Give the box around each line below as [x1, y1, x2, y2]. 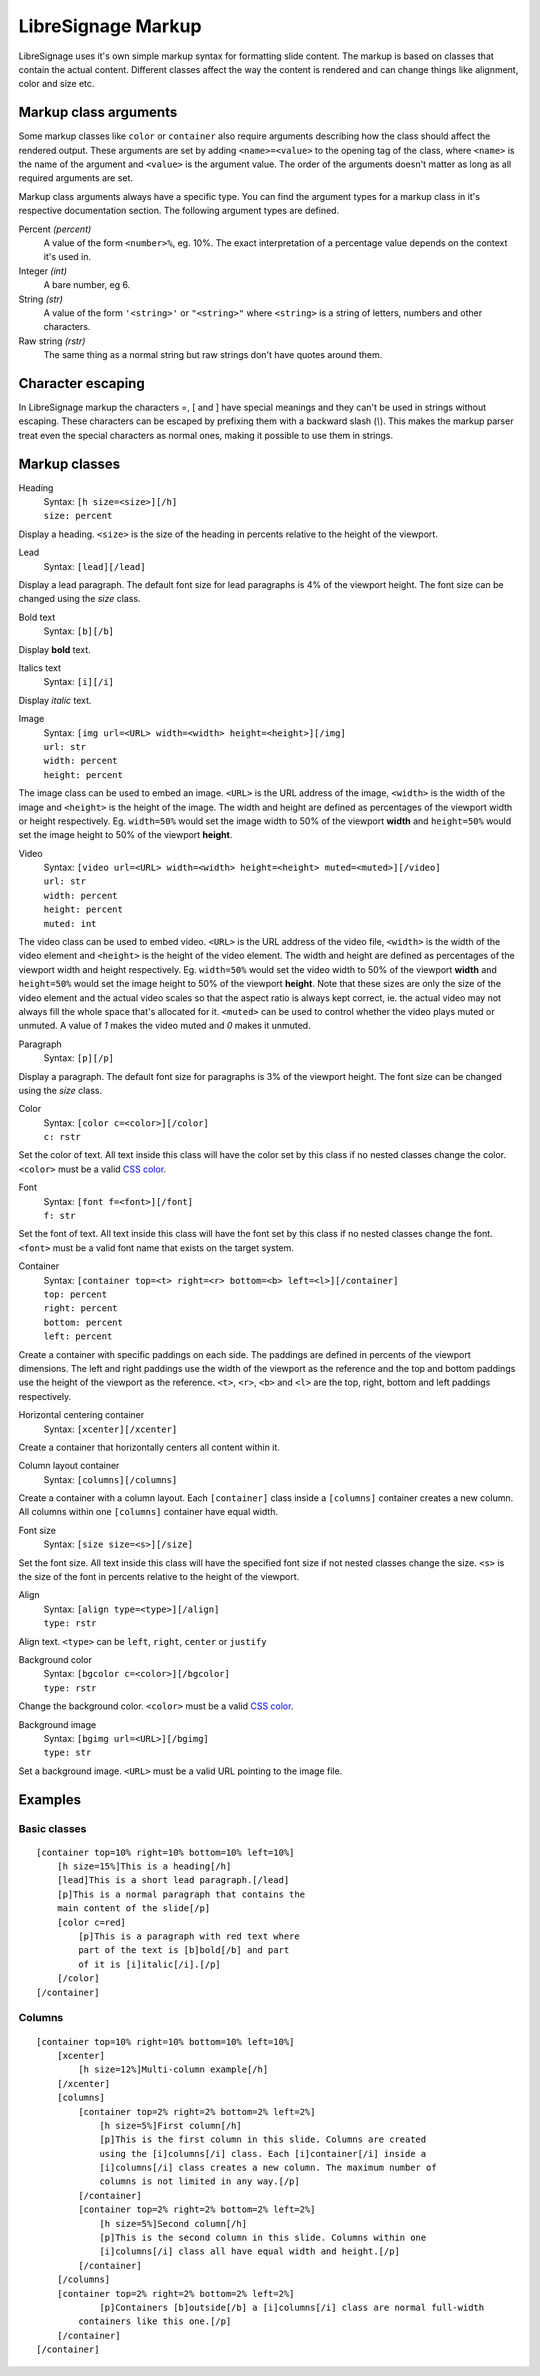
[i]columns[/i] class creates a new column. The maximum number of [99, 2162, 437, 2174]
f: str [43, 1210, 76, 1222]
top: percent [43, 1289, 108, 1300]
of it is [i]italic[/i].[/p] [78, 1958, 222, 1970]
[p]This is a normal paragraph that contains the [56, 1888, 305, 1900]
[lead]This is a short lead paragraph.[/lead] [56, 1875, 290, 1886]
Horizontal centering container [18, 1409, 145, 1421]
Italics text [18, 661, 62, 674]
